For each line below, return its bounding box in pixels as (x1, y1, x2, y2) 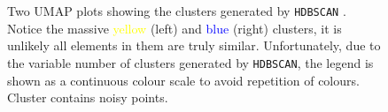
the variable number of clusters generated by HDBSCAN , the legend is (7, 53, 374, 71)
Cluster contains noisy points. (7, 88, 168, 107)
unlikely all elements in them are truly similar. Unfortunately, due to (7, 36, 381, 55)
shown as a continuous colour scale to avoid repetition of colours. (7, 71, 360, 89)
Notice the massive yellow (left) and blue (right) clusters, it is (7, 19, 342, 37)
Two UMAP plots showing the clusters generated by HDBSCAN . (7, 2, 346, 19)
